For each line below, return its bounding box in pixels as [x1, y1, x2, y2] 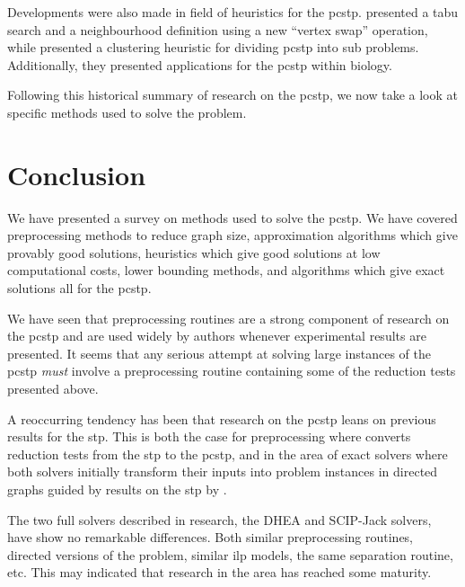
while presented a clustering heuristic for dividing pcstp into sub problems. [7, 38, 419, 57]
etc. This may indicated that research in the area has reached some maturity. [7, 563, 432, 582]
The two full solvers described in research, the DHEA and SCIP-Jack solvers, [7, 510, 432, 529]
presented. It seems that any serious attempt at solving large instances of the [7, 343, 432, 362]
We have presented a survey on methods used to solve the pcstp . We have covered [7, 208, 458, 227]
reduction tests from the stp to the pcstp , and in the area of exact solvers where [7, 444, 448, 463]
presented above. [7, 379, 99, 398]
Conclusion [7, 156, 146, 192]
